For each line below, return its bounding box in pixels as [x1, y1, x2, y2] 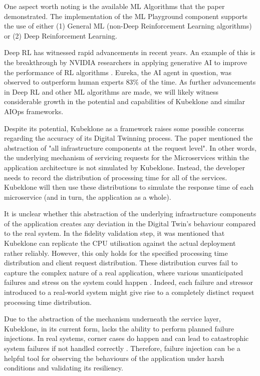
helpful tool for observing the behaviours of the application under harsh [4, 352, 224, 363]
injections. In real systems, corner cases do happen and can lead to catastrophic [4, 333, 249, 343]
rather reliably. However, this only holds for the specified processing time [4, 247, 228, 258]
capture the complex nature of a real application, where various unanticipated [4, 267, 243, 277]
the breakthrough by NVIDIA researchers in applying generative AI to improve [4, 57, 247, 67]
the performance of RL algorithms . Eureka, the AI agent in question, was [4, 67, 232, 77]
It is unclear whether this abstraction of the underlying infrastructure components [4, 208, 256, 219]
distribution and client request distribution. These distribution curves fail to [4, 257, 238, 268]
